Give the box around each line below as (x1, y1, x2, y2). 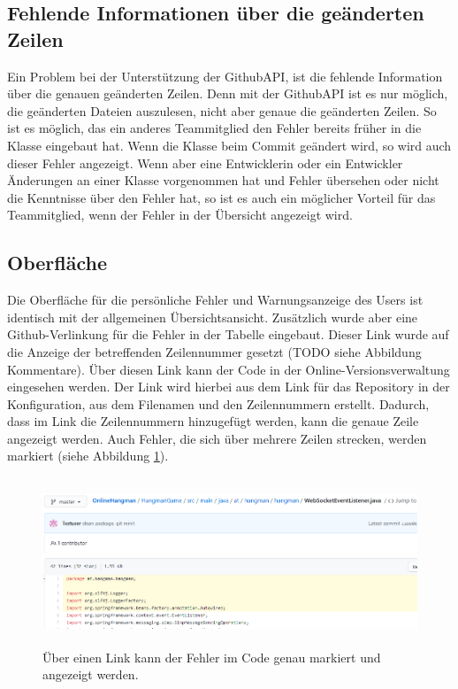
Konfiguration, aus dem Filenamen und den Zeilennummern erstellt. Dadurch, (7, 394, 430, 413)
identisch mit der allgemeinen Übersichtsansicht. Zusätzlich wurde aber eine (7, 307, 418, 326)
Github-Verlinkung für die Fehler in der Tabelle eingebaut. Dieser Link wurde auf (7, 325, 449, 344)
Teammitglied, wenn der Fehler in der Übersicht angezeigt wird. (7, 205, 353, 224)
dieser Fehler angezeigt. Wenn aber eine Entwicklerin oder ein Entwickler (7, 153, 403, 172)
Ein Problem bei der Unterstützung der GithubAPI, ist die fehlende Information (7, 66, 443, 85)
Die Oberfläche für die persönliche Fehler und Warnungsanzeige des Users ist (7, 290, 424, 309)
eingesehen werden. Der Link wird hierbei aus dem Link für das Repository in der (7, 377, 450, 396)
